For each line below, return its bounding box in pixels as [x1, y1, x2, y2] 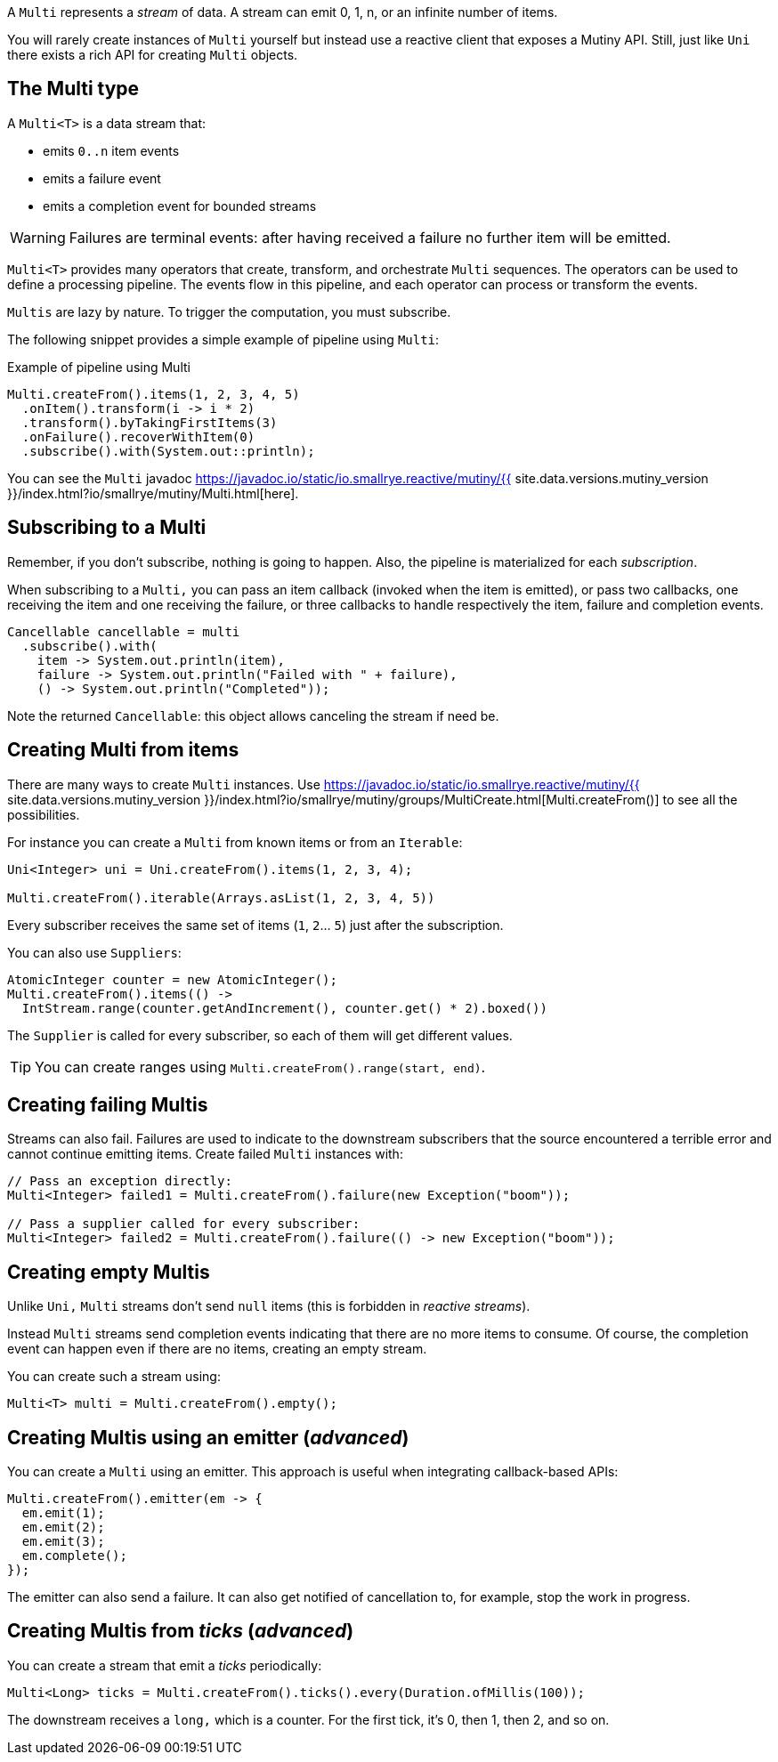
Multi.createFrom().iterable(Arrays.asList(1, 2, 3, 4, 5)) [7, 890, 435, 905]
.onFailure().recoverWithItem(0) [21, 429, 255, 444]
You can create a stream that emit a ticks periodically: [7, 1657, 322, 1673]
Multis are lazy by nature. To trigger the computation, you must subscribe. [7, 303, 451, 319]
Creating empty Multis [7, 1260, 210, 1283]
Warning [10, 228, 66, 247]
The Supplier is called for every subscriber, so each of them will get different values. [7, 1027, 513, 1043]
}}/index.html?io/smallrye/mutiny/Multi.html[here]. [7, 485, 299, 501]
